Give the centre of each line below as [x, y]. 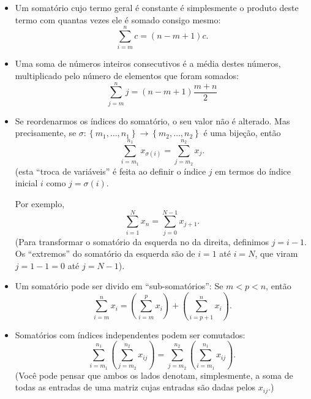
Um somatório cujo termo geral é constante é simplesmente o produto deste [157, 7]
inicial [26, 183]
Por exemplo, [40, 203]
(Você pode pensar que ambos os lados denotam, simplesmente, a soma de [154, 375]
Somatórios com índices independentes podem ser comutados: [130, 334]
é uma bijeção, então [242, 133]
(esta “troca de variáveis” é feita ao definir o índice [111, 171]
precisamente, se [46, 133]
